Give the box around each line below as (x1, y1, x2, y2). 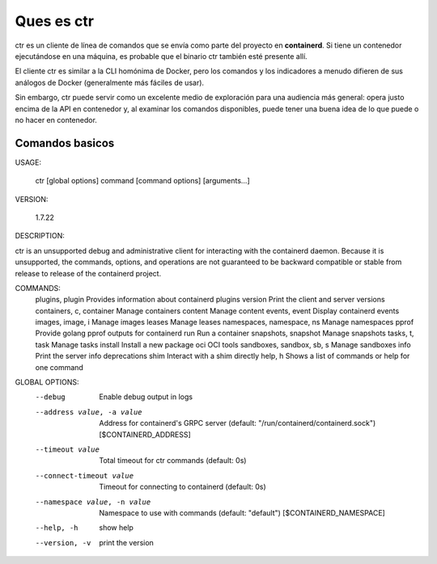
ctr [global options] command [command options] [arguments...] (35, 176, 250, 186)
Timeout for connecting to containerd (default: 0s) (99, 482, 266, 492)
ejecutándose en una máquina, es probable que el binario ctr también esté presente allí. (15, 51, 308, 61)
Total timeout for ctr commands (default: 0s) (99, 456, 247, 465)
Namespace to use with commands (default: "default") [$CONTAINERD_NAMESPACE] (99, 507, 386, 517)
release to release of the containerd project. (15, 268, 162, 278)
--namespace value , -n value (35, 497, 151, 507)
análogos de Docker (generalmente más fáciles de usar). (15, 78, 205, 87)
